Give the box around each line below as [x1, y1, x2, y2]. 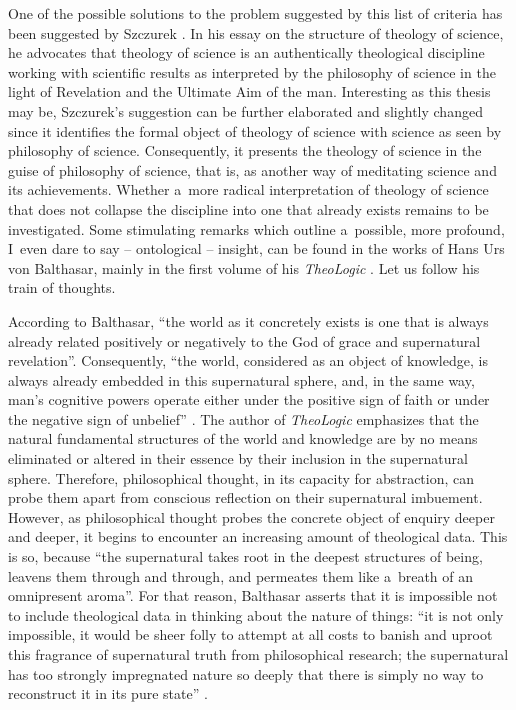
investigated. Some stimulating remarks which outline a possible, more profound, [8, 218, 505, 239]
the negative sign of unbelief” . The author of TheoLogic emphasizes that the [8, 408, 479, 429]
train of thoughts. [8, 277, 116, 298]
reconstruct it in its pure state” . [8, 683, 208, 704]
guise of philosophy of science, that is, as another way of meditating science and [8, 159, 497, 180]
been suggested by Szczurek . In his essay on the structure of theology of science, [8, 22, 504, 43]
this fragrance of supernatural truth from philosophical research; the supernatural [8, 644, 509, 664]
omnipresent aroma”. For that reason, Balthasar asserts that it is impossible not [8, 585, 498, 606]
